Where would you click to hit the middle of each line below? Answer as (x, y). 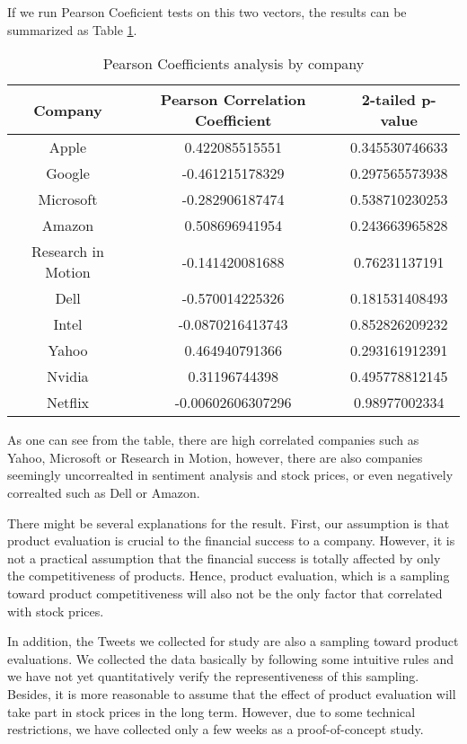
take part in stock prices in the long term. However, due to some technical (211, 711)
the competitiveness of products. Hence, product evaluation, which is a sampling (229, 576)
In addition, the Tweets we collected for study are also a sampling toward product (233, 641)
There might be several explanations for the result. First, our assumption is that (229, 523)
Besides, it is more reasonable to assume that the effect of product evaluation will (232, 693)
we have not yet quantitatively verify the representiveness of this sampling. (213, 676)
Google (68, 173)
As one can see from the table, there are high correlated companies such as (213, 440)
